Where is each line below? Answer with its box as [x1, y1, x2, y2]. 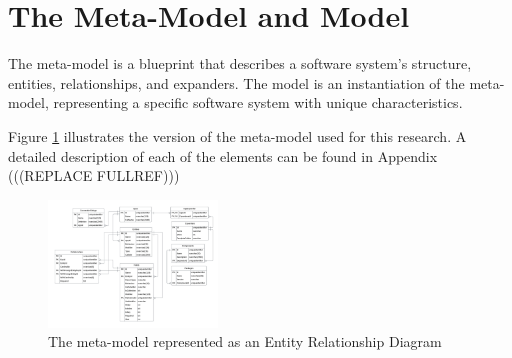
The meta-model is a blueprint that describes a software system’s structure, [8, 53, 472, 74]
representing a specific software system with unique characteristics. [53, 92, 463, 113]
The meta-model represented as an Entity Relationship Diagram [48, 331, 442, 352]
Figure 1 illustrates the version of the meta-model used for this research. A [8, 125, 467, 146]
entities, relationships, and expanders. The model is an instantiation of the [8, 72, 465, 93]
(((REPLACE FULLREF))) [8, 165, 180, 186]
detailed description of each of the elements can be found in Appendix [8, 145, 438, 166]
